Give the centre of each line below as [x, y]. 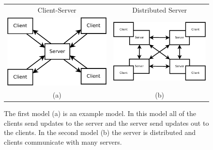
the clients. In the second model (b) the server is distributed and [100, 132]
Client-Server [57, 9]
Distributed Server [160, 9]
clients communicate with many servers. [63, 142]
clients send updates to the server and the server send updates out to [106, 123]
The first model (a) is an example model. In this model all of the [100, 113]
